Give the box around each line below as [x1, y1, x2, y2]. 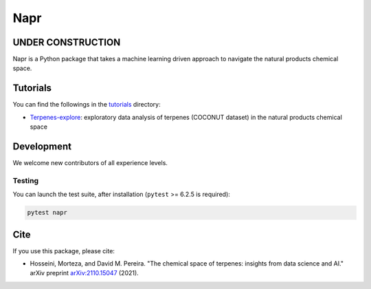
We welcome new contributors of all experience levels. [12, 159, 168, 167]
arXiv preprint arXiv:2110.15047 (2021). [30, 269, 139, 277]
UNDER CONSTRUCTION [12, 36, 121, 48]
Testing [12, 175, 39, 185]
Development [12, 140, 72, 152]
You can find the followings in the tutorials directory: [12, 100, 161, 109]
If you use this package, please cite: [12, 246, 115, 255]
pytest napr [27, 208, 68, 217]
